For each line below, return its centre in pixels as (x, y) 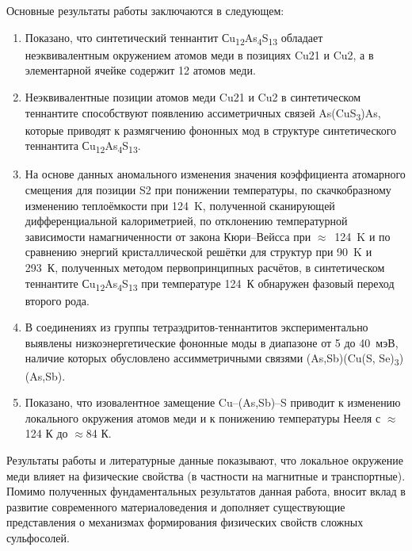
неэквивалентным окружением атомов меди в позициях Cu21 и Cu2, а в (199, 54)
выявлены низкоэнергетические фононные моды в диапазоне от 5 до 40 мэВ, (212, 342)
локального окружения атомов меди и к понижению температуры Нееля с (203, 417)
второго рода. (57, 300)
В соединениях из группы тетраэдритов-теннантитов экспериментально (196, 327)
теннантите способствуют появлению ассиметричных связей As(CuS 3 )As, (203, 113)
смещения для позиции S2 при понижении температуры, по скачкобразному (208, 189)
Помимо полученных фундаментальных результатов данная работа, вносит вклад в (206, 491)
